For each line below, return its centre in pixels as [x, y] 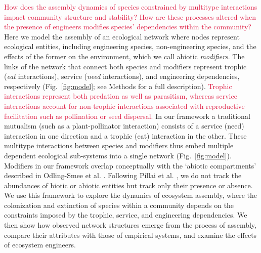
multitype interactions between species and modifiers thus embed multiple [119, 145]
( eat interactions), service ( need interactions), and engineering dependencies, [122, 76]
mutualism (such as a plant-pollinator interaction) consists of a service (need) [124, 126]
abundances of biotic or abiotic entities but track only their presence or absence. [128, 185]
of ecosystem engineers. [40, 245]
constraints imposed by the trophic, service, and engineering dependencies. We [126, 215]
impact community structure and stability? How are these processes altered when [130, 16]
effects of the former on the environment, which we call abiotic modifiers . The [124, 56]
